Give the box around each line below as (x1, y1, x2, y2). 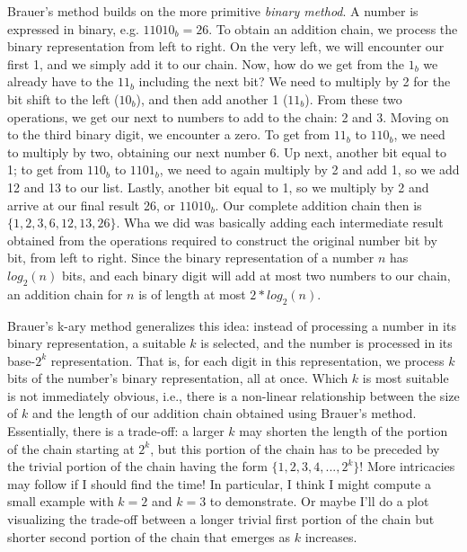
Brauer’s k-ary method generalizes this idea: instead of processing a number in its (7, 316, 456, 334)
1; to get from (7, 160, 84, 179)
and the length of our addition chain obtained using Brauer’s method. (31, 404, 417, 423)
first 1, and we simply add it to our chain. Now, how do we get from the (7, 54, 405, 73)
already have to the (7, 72, 114, 91)
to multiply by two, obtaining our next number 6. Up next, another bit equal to (7, 142, 447, 161)
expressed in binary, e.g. (7, 19, 139, 38)
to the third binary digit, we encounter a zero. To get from (7, 125, 330, 144)
